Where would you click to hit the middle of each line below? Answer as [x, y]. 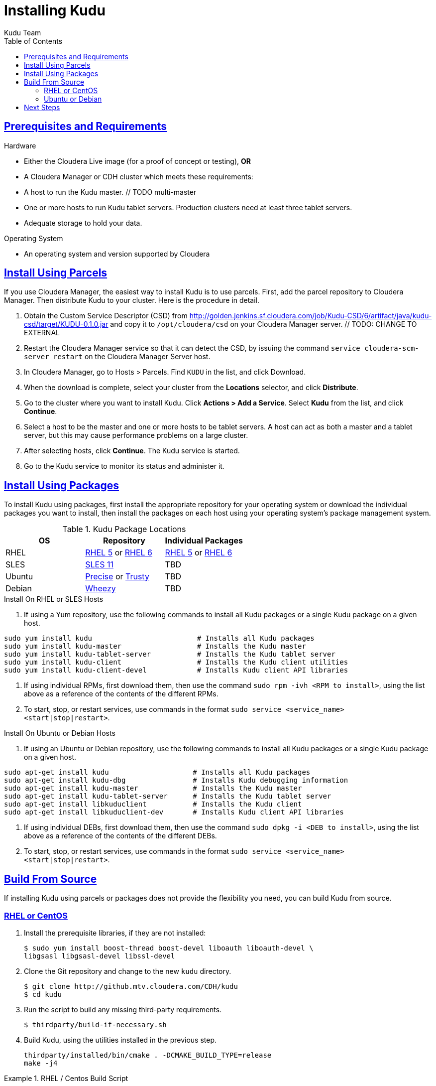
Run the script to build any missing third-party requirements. [123, 1009]
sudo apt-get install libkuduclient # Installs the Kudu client [153, 804]
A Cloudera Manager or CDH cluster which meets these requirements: [139, 176]
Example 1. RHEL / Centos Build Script [66, 1078]
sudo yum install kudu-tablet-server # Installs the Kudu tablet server [170, 654]
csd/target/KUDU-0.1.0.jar [66, 324]
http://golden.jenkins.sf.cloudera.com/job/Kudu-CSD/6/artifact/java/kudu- [311, 316]
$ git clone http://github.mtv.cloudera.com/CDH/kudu [131, 986]
